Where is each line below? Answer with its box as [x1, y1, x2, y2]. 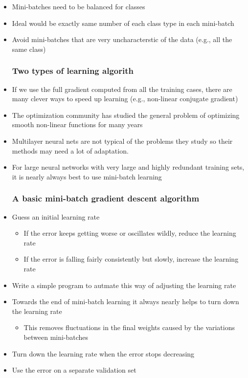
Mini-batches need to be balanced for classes [12, 1, 145, 11]
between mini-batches [23, 332, 89, 342]
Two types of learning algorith [12, 65, 134, 77]
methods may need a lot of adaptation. [12, 145, 129, 156]
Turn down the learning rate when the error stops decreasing [12, 348, 195, 358]
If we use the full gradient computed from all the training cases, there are [12, 84, 232, 94]
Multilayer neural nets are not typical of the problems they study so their [12, 135, 233, 146]
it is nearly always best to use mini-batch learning [12, 171, 162, 181]
